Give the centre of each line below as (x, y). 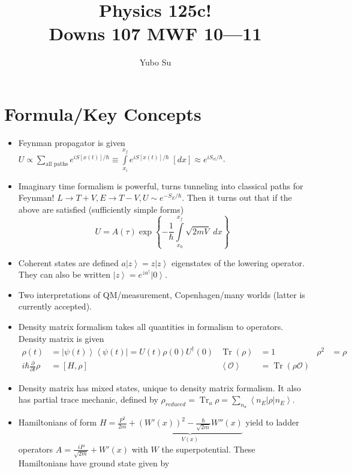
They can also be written (64, 274)
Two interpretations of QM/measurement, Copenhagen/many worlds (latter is (162, 294)
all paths (57, 164)
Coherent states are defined (68, 262)
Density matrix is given (61, 338)
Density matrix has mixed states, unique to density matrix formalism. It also (160, 387)
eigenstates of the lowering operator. (238, 262)
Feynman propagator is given (72, 142)
